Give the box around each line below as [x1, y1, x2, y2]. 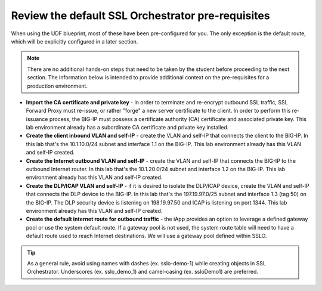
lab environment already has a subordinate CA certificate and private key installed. [26, 124, 229, 131]
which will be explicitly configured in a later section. [11, 38, 138, 45]
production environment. [27, 82, 88, 89]
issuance [26, 115, 48, 122]
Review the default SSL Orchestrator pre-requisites [11, 9, 271, 22]
